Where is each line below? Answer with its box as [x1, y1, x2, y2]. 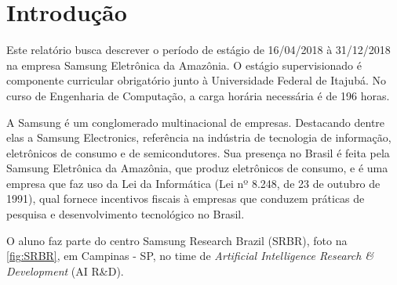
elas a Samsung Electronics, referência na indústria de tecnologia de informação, [6, 129, 392, 146]
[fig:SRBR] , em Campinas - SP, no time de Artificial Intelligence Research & [6, 247, 374, 264]
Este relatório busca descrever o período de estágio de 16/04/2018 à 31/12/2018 [6, 41, 391, 58]
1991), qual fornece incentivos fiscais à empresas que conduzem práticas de [6, 190, 365, 207]
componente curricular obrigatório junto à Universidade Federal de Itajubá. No [6, 72, 386, 88]
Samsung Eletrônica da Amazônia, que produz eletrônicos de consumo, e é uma [6, 160, 388, 176]
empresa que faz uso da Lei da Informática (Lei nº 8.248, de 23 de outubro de [6, 175, 381, 191]
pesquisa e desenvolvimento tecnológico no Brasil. [6, 206, 245, 222]
